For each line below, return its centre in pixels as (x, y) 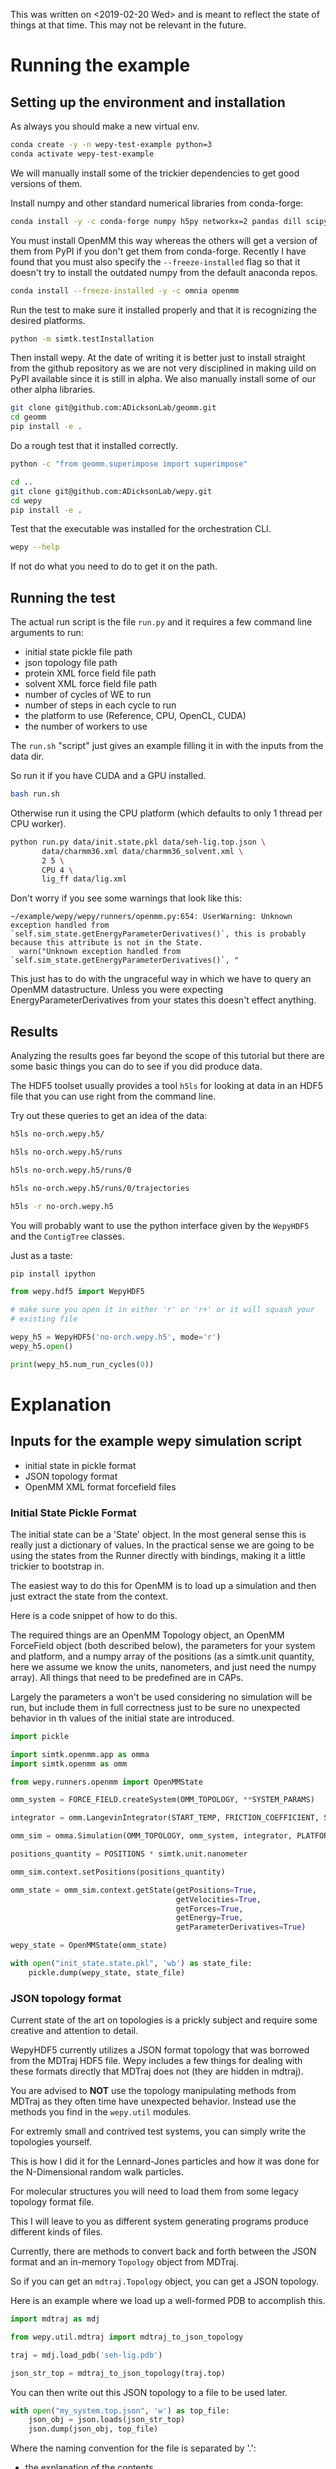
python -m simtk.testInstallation (82, 339)
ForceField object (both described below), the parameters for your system (163, 1645)
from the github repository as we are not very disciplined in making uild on (163, 368)
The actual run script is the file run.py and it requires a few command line (161, 622)
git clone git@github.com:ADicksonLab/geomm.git (113, 408)
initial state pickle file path (78, 652)
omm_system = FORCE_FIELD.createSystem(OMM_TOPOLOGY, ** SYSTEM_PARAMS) (162, 1800)
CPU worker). (38, 823)
